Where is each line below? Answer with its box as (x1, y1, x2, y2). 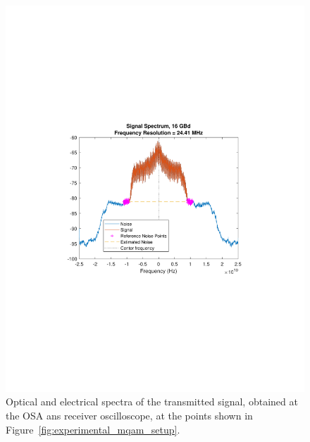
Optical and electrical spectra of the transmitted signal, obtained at (6, 394, 298, 409)
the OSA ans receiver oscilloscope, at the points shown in (6, 408, 253, 423)
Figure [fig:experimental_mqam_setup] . (6, 422, 180, 436)
